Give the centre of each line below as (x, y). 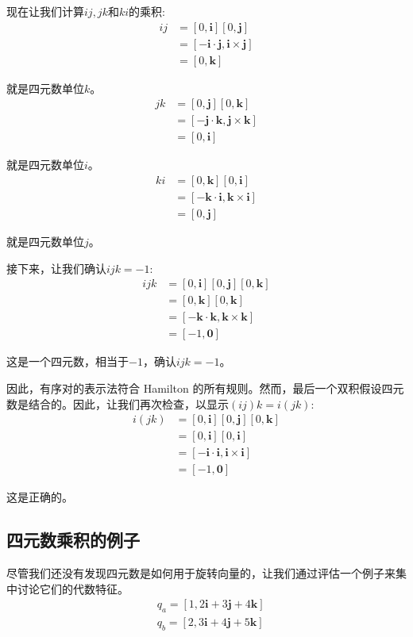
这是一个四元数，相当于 (68, 361)
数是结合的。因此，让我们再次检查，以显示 (118, 403)
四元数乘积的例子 (73, 540)
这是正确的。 (40, 497)
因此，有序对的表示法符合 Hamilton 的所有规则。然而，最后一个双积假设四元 (205, 388)
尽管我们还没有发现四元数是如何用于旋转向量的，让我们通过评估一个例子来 (201, 573)
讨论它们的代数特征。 (73, 588)
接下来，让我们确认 (56, 268)
